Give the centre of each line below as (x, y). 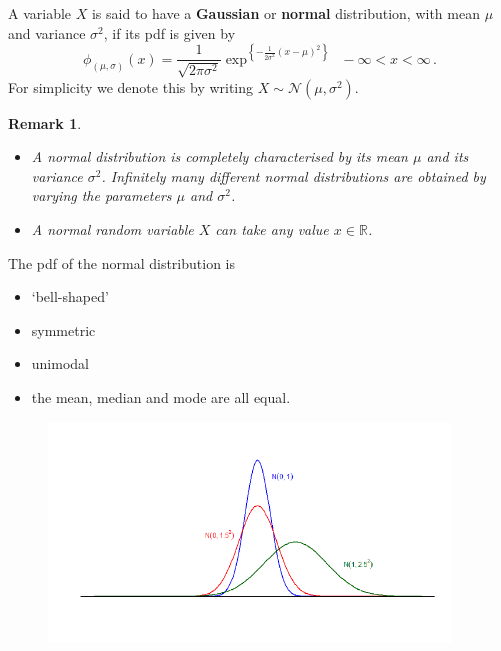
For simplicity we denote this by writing (131, 86)
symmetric (63, 329)
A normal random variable (112, 229)
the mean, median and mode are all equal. (161, 397)
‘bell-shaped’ (70, 296)
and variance (47, 32)
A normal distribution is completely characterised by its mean (219, 156)
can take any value (272, 229)
